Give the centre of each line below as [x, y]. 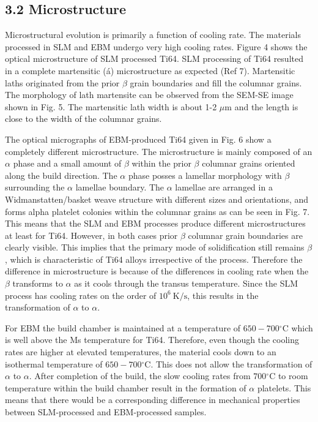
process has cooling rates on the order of [81, 295]
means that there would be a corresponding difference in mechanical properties [153, 400]
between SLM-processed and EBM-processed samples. [106, 412]
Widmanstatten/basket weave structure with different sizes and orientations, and [157, 199]
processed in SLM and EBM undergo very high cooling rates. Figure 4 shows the [156, 46]
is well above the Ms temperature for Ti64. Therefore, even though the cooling [152, 340]
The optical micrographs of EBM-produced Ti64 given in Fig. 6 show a [138, 139]
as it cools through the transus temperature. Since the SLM [186, 283]
